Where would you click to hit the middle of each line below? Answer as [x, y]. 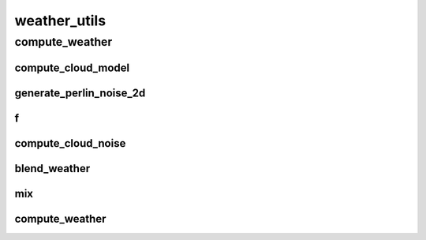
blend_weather [52, 169]
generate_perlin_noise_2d [80, 93]
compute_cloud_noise [70, 143]
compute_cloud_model [72, 67]
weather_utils [60, 21]
